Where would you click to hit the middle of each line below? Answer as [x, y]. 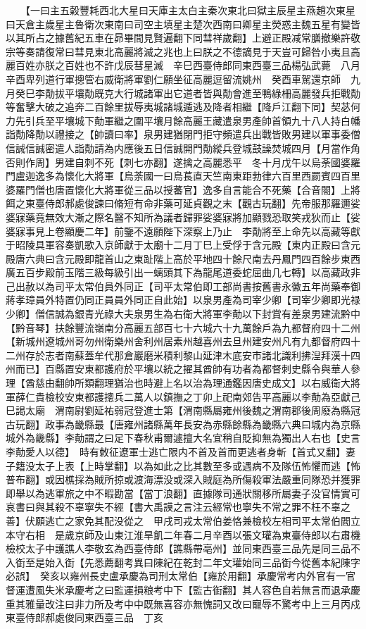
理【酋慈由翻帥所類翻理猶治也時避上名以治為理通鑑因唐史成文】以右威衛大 [178, 383]
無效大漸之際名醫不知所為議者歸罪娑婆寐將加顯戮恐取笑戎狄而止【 [197, 217]
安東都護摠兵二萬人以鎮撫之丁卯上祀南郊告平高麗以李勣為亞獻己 [212, 396]
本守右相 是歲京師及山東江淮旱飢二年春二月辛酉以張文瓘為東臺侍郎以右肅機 [183, 534]
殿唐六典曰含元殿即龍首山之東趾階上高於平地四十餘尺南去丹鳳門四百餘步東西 [183, 258]
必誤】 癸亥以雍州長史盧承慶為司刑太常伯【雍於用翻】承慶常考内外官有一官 [181, 576]
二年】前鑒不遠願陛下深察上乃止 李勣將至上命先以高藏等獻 [222, 231]
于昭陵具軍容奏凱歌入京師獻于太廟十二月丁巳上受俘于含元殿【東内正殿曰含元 [183, 245]
